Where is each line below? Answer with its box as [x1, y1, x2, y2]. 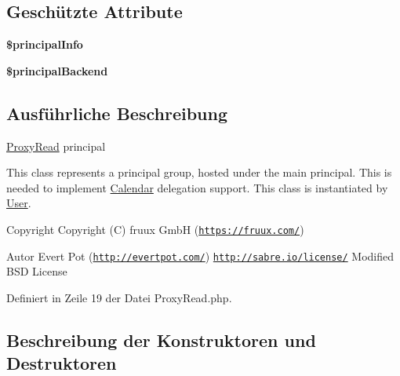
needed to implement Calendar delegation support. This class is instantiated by [6, 179, 388, 195]
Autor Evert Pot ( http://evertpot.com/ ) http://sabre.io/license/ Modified [6, 247, 395, 264]
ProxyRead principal [6, 137, 106, 154]
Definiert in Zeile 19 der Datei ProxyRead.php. [6, 289, 232, 305]
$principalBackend [6, 62, 108, 78]
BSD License [6, 263, 67, 279]
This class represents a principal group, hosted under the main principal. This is [6, 164, 392, 181]
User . [6, 195, 31, 211]
